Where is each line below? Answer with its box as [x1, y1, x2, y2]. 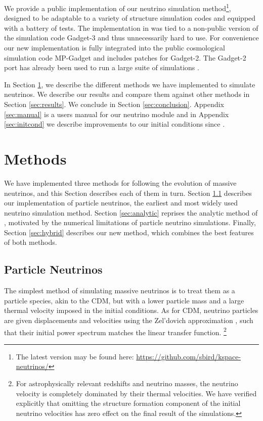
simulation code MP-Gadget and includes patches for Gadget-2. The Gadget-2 [4, 52, 246, 63]
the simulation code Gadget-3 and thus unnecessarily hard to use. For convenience [4, 32, 259, 43]
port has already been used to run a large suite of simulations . [4, 62, 199, 73]
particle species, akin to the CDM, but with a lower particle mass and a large [4, 295, 244, 305]
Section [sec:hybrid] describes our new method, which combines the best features [4, 227, 254, 237]
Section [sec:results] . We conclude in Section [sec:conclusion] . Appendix [4, 99, 224, 109]
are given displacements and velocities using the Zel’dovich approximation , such [4, 315, 253, 326]
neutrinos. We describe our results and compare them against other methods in [4, 89, 250, 99]
